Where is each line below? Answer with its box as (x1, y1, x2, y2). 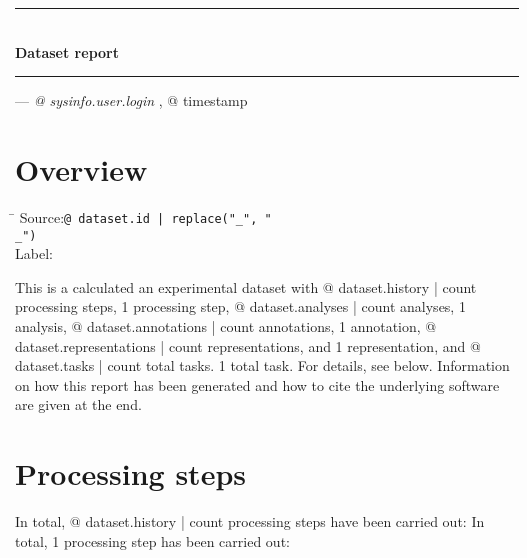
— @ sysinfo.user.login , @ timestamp (15, 90, 248, 111)
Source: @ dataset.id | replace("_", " (19, 206, 272, 227)
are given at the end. (15, 394, 142, 415)
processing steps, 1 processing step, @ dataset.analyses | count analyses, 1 (15, 296, 466, 317)
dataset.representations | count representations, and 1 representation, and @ (15, 335, 481, 356)
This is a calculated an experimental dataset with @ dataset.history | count (15, 276, 477, 297)
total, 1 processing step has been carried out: (15, 530, 290, 551)
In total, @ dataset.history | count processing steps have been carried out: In (15, 511, 485, 532)
